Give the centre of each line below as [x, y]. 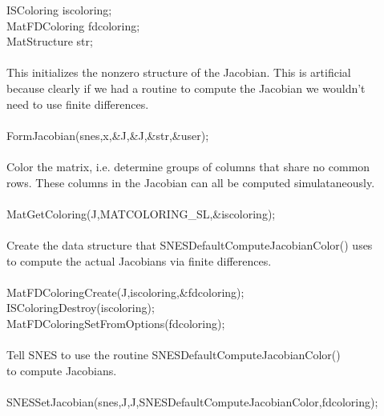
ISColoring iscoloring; [59, 10]
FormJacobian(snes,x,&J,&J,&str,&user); [108, 135]
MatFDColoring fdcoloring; [73, 25]
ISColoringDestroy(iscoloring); [81, 308]
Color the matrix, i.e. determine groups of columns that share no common [188, 166]
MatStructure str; [50, 41]
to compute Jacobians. [62, 370]
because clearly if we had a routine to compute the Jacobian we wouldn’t [186, 88]
